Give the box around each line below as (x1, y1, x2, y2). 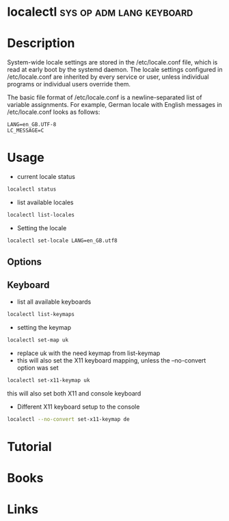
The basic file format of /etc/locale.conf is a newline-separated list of (7, 93, 202, 101)
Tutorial (7, 439, 53, 455)
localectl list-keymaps (7, 311, 75, 317)
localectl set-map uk (7, 337, 69, 343)
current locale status (16, 173, 75, 181)
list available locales (16, 198, 74, 206)
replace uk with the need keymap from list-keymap (16, 349, 161, 357)
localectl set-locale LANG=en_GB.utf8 (7, 237, 118, 244)
